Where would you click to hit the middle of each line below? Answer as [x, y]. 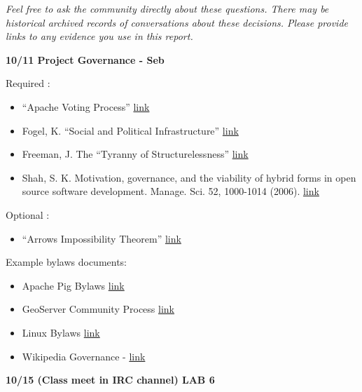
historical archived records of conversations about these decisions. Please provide [177, 22]
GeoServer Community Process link [98, 309]
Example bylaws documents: [67, 262]
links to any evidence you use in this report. [99, 36]
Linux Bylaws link [61, 332]
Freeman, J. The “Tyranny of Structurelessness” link [135, 154]
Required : [28, 83]
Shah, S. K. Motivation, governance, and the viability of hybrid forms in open [189, 177]
